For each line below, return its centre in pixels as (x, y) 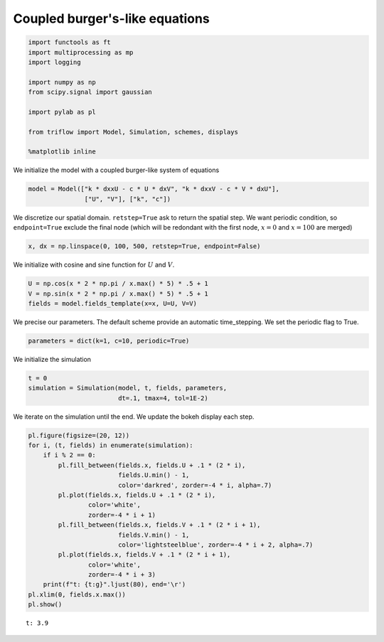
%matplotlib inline (62, 152)
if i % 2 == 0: (69, 455)
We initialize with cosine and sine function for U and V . (94, 265)
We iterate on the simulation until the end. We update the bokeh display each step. (134, 417)
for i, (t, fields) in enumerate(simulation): (111, 445)
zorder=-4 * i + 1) (122, 515)
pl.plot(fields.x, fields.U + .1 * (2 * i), (137, 495)
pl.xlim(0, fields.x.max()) (77, 594)
